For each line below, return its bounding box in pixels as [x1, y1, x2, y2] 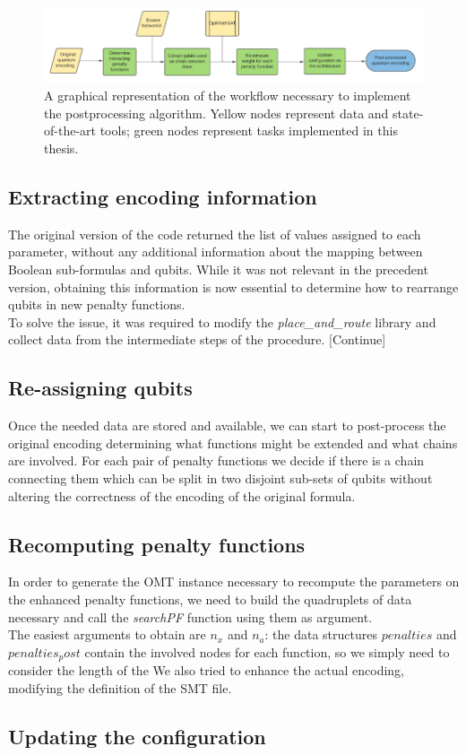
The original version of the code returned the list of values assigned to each [8, 224, 421, 243]
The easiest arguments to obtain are [8, 625, 206, 644]
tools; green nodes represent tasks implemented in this [99, 121, 398, 140]
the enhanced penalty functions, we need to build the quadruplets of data [8, 589, 412, 608]
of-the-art [44, 121, 96, 140]
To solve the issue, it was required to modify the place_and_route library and [8, 312, 436, 331]
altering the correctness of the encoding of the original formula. [8, 486, 356, 505]
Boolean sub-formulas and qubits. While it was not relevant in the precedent [8, 260, 428, 279]
